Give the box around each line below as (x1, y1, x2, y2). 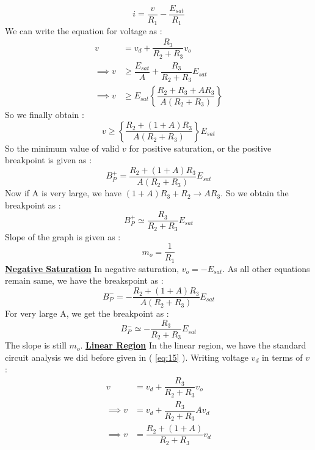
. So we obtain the (220, 186, 289, 199)
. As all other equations (222, 262, 310, 275)
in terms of (261, 350, 303, 363)
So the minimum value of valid (5, 141, 120, 154)
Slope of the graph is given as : (5, 230, 121, 243)
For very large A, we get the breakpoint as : (5, 307, 169, 320)
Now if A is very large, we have (5, 186, 122, 199)
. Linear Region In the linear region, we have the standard (80, 339, 306, 352)
